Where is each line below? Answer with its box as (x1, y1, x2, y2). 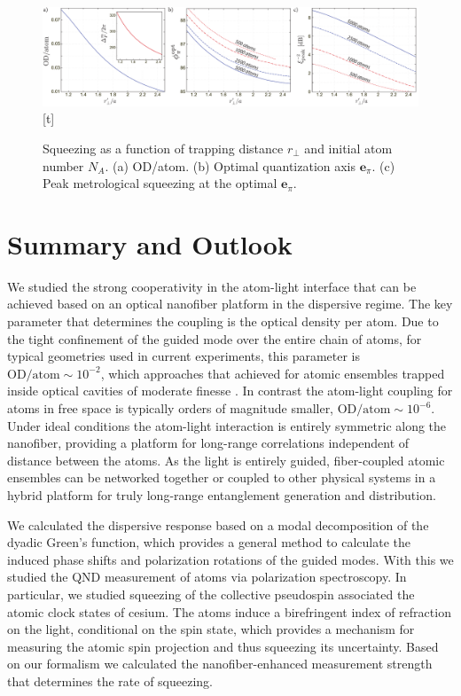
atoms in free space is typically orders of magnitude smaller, (7, 399, 334, 418)
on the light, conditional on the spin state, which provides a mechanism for (7, 620, 415, 638)
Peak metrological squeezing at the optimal (43, 174, 277, 192)
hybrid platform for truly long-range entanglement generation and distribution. (7, 486, 436, 504)
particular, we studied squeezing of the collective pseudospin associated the (7, 584, 415, 603)
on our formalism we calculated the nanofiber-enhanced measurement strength (7, 654, 433, 673)
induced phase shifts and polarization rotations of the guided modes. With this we (7, 550, 454, 568)
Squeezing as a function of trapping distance (43, 138, 284, 157)
